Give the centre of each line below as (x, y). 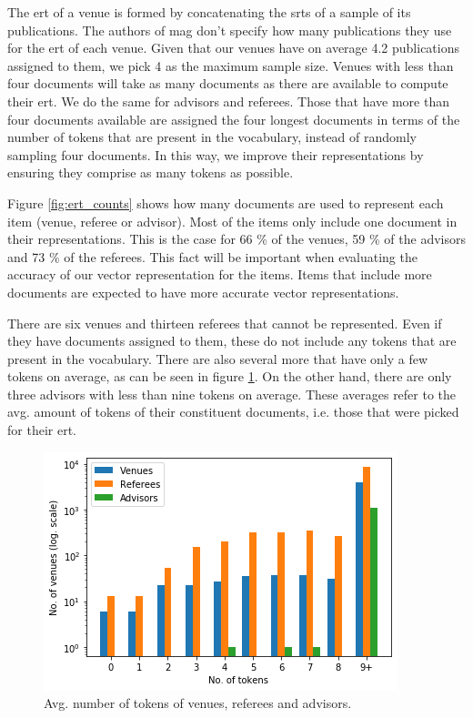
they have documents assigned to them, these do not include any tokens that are (232, 341)
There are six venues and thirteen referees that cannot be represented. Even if (225, 323)
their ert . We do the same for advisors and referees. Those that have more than (228, 101)
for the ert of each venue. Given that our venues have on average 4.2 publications (234, 48)
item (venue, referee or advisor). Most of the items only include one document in (232, 221)
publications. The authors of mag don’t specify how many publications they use (230, 30)
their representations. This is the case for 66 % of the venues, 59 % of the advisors (236, 239)
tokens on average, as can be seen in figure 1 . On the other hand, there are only (230, 376)
